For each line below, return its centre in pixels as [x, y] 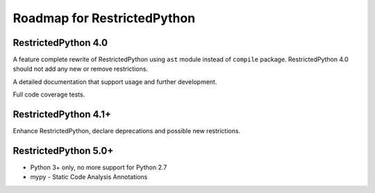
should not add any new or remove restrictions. [81, 69]
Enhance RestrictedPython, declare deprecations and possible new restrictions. [127, 131]
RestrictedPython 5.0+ [63, 150]
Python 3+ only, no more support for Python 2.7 [99, 167]
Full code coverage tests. [49, 94]
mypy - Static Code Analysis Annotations [89, 177]
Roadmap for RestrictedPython [104, 18]
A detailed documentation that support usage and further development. [115, 82]
